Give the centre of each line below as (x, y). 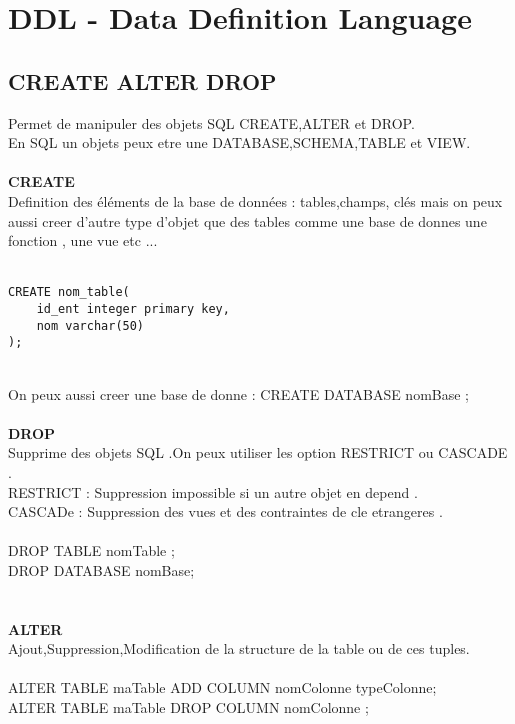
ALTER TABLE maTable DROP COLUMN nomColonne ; (188, 707)
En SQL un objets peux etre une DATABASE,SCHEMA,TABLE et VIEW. (239, 142)
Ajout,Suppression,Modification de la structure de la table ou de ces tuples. (239, 648)
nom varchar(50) (90, 325)
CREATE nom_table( (69, 292)
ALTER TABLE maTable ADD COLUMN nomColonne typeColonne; (222, 687)
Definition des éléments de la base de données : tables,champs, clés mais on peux (255, 200)
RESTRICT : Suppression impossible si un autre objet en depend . (213, 491)
